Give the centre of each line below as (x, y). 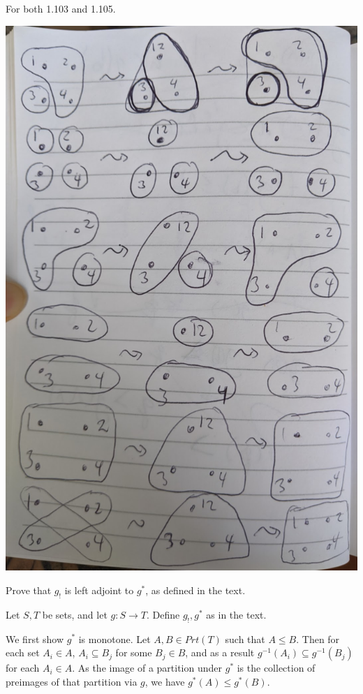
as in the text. (236, 614)
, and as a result (220, 652)
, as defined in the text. (195, 590)
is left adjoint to (99, 590)
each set (23, 652)
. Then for (318, 638)
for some (134, 652)
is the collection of (276, 668)
